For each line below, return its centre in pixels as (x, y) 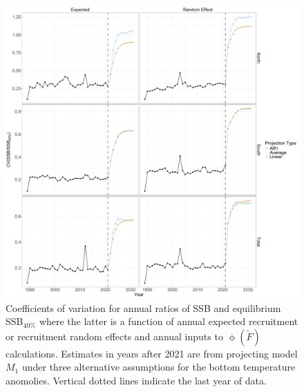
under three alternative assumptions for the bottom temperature (159, 367)
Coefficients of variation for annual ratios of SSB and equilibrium (143, 307)
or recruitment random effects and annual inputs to (114, 336)
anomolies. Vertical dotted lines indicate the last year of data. (136, 380)
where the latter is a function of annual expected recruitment (169, 321)
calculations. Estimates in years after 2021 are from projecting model (152, 353)
